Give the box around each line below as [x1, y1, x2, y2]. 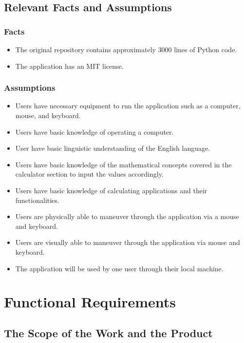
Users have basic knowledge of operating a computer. [15, 126, 174, 137]
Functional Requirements [4, 292, 176, 312]
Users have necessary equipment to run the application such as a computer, [15, 101, 241, 111]
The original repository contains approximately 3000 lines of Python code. [15, 44, 237, 54]
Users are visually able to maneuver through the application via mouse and [15, 237, 240, 247]
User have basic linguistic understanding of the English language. [15, 143, 210, 153]
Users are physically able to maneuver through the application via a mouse [15, 211, 239, 222]
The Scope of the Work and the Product [4, 325, 213, 340]
